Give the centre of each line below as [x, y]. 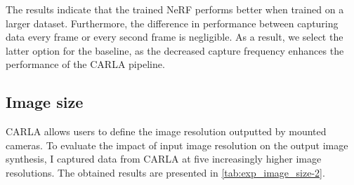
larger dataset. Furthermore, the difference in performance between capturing [172, 23]
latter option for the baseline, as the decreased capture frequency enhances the [175, 50]
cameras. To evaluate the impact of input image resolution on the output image [177, 145]
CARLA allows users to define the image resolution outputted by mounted [166, 131]
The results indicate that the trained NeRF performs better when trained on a [175, 9]
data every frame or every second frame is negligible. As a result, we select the [175, 37]
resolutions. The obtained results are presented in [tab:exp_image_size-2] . [165, 172]
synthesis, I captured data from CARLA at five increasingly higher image [164, 159]
